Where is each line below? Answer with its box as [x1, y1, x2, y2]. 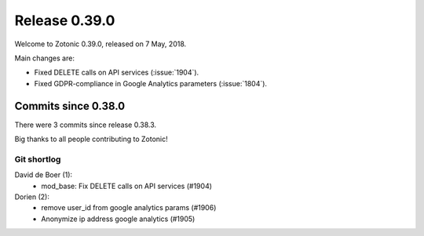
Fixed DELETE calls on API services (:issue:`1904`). [34, 67, 199, 78]
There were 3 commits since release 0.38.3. [14, 120, 157, 129]
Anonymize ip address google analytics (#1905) [41, 214, 196, 223]
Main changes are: [14, 53, 75, 63]
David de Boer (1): [14, 170, 73, 180]
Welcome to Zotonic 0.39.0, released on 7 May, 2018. [14, 39, 187, 49]
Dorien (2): [14, 192, 50, 202]
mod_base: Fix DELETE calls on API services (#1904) [41, 181, 212, 191]
